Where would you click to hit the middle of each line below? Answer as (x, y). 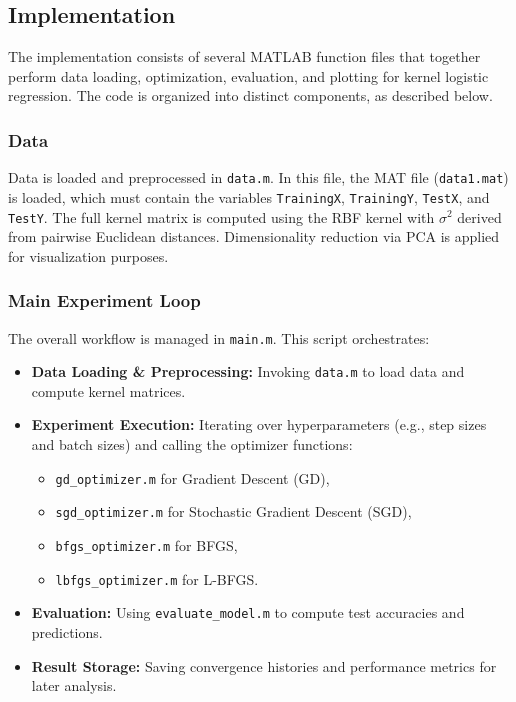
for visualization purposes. (88, 255)
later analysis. (74, 685)
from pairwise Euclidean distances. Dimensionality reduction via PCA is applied (254, 236)
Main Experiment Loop (104, 300)
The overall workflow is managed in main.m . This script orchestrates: (219, 337)
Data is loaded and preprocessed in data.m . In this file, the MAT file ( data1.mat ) (258, 177)
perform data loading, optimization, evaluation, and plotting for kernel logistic (248, 75)
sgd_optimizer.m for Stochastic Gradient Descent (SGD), (233, 511)
